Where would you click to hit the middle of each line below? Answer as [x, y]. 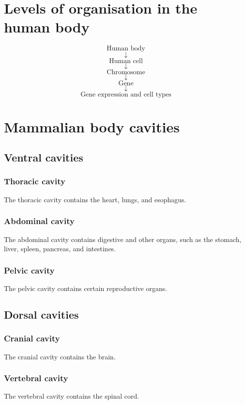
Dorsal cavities [41, 314]
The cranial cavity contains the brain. [60, 356]
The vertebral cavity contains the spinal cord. [72, 396]
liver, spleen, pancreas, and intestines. [60, 249]
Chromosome [126, 73]
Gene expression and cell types [126, 95]
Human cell [126, 61]
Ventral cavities [44, 157]
